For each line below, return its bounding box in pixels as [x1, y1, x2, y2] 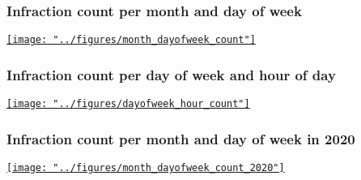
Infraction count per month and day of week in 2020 [6, 128, 355, 148]
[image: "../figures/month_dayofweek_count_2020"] [6, 161, 285, 174]
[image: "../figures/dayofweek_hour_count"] [6, 98, 250, 110]
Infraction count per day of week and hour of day [6, 64, 336, 84]
